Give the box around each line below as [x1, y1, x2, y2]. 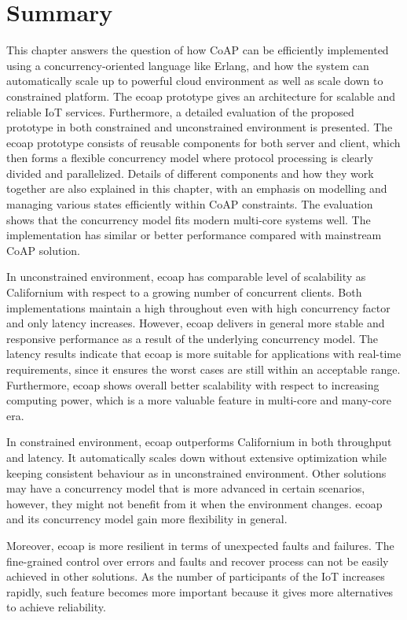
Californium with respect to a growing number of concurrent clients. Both [6, 284, 362, 301]
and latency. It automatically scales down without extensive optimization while [6, 448, 387, 465]
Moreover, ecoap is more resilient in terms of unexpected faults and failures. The [6, 537, 394, 553]
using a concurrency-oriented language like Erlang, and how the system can [6, 57, 369, 73]
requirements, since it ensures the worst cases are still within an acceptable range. [6, 361, 401, 377]
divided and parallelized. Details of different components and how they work [6, 164, 374, 181]
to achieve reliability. [6, 599, 106, 615]
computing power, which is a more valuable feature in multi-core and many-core [6, 392, 391, 408]
